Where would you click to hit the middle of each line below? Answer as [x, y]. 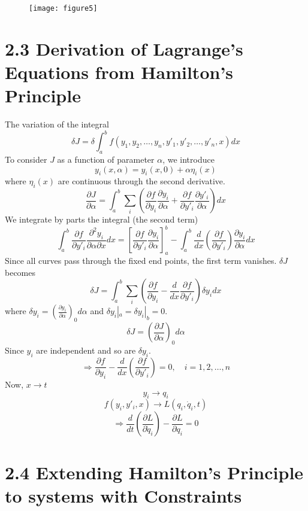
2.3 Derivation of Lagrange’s [124, 48]
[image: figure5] [63, 8]
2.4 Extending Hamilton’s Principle [154, 472]
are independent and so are [86, 350]
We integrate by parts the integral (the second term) [102, 219]
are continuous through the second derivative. [141, 181]
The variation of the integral [57, 124]
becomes [20, 272]
